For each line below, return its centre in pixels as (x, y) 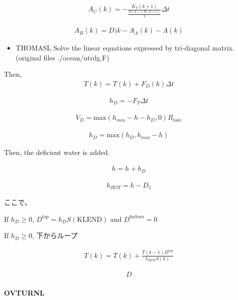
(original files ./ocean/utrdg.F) (62, 57)
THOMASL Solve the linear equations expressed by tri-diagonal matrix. (125, 48)
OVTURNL (24, 292)
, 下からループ (55, 235)
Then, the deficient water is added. (57, 152)
